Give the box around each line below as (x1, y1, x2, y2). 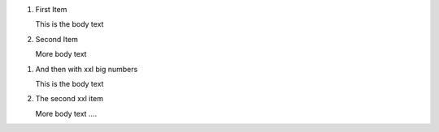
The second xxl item (35, 94, 104, 104)
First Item (35, 5, 67, 14)
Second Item (35, 34, 79, 44)
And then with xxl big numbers (35, 64, 138, 74)
